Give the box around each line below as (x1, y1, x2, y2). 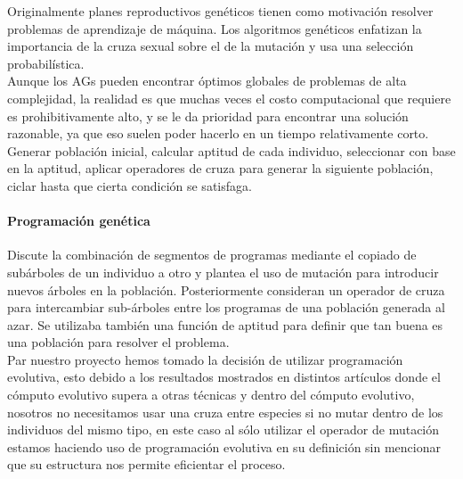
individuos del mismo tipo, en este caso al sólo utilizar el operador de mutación (7, 420, 440, 439)
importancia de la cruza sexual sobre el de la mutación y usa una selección (7, 37, 414, 55)
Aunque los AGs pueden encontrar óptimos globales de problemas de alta (7, 71, 407, 90)
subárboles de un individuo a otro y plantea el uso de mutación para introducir (7, 262, 439, 281)
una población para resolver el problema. (7, 333, 230, 351)
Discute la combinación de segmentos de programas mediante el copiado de (7, 245, 417, 264)
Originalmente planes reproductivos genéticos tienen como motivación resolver (7, 2, 434, 20)
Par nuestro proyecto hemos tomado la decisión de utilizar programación (7, 350, 403, 368)
